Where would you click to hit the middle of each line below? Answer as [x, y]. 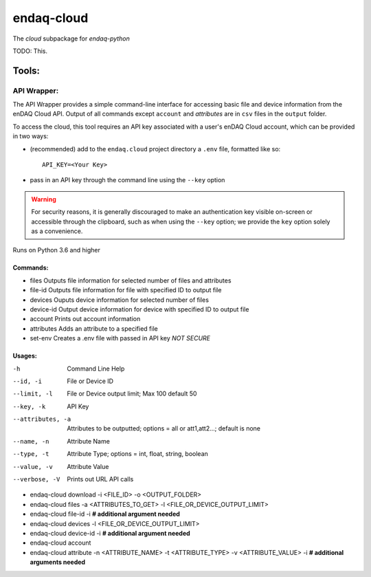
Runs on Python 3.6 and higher [57, 250]
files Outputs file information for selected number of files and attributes [131, 280]
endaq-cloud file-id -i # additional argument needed [105, 514]
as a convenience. [57, 231]
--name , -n [31, 441]
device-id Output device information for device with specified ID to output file [139, 309]
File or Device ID [90, 381]
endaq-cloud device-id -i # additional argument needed [110, 533]
